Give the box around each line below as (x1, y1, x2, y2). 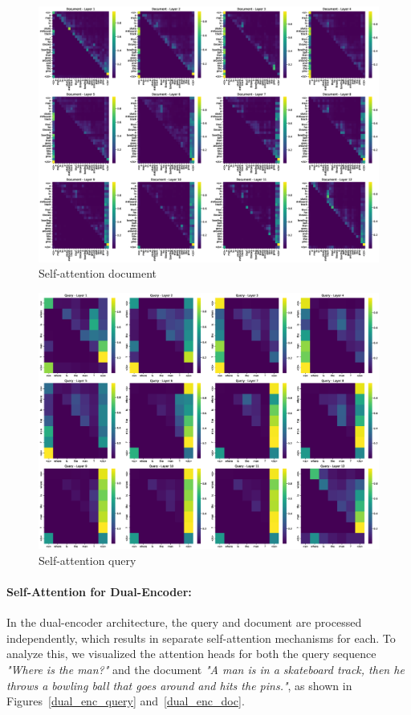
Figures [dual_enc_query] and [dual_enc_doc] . (6, 693, 245, 709)
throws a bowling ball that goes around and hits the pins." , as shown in (6, 676, 352, 693)
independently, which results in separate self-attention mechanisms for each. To (6, 629, 396, 646)
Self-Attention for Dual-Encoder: (6, 583, 192, 600)
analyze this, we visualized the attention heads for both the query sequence (6, 645, 376, 662)
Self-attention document (39, 265, 157, 282)
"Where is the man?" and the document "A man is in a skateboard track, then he (6, 661, 405, 678)
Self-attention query (39, 551, 136, 568)
